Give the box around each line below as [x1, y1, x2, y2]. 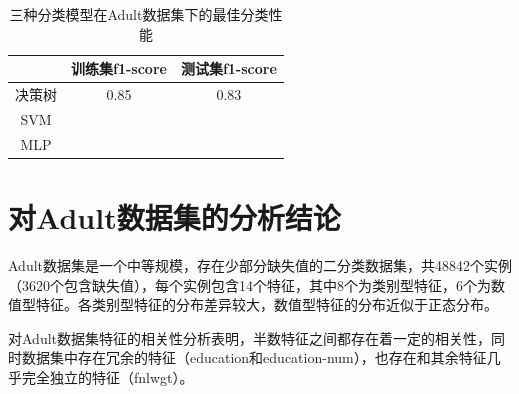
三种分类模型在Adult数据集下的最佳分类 [9, 4, 269, 24]
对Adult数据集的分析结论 [8, 197, 341, 237]
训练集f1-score [71, 58, 167, 79]
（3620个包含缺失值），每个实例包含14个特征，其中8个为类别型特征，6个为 [8, 274, 491, 295]
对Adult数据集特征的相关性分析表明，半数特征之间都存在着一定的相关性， [8, 327, 492, 348]
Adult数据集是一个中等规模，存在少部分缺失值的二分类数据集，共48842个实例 [8, 254, 513, 275]
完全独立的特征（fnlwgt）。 [21, 366, 194, 387]
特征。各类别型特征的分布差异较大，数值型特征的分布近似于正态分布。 [35, 294, 498, 315]
